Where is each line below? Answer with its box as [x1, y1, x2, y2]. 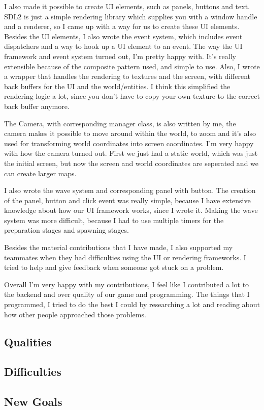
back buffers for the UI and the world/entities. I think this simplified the [4, 80, 230, 91]
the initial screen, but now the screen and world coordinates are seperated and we [4, 157, 259, 168]
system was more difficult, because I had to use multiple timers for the [4, 214, 224, 225]
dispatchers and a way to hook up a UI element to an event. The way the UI [4, 41, 243, 51]
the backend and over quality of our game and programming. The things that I [4, 289, 250, 299]
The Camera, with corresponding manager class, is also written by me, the [4, 118, 236, 128]
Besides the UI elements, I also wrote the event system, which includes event [4, 31, 243, 41]
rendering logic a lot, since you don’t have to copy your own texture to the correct [4, 91, 260, 101]
